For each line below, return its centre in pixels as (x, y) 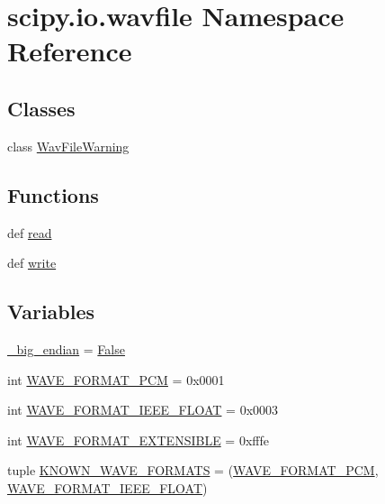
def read (30, 232)
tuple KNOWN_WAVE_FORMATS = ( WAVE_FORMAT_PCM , (193, 470)
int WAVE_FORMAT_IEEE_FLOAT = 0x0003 (143, 410)
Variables (51, 312)
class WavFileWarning (68, 146)
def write (32, 263)
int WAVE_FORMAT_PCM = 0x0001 (116, 379)
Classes (41, 108)
